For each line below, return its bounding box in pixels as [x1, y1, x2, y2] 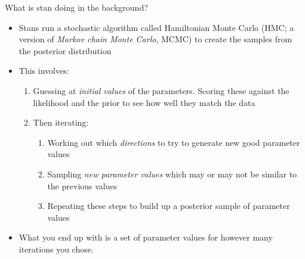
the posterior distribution [19, 44, 112, 57]
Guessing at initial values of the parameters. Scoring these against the [33, 84, 289, 96]
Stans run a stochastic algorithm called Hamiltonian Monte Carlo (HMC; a [19, 21, 294, 33]
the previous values [47, 179, 118, 192]
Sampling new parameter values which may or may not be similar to [47, 167, 297, 180]
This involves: [19, 64, 69, 77]
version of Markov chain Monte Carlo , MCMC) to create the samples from [19, 33, 292, 45]
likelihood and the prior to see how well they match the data [33, 96, 255, 108]
